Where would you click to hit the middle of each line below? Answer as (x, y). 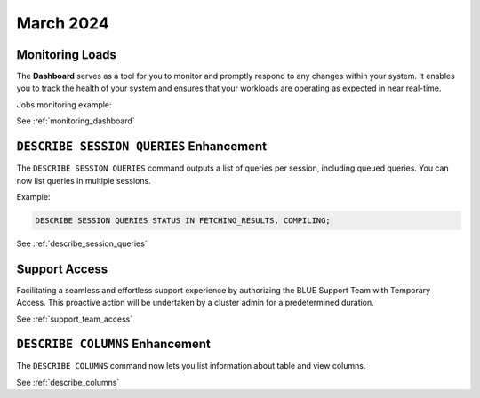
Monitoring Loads (67, 55)
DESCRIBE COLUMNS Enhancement (113, 344)
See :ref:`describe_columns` (68, 382)
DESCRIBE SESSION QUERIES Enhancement (141, 147)
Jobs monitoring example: (64, 104)
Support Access (62, 269)
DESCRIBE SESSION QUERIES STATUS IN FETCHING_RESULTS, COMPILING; (183, 220)
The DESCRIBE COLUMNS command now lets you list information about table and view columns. (191, 366)
